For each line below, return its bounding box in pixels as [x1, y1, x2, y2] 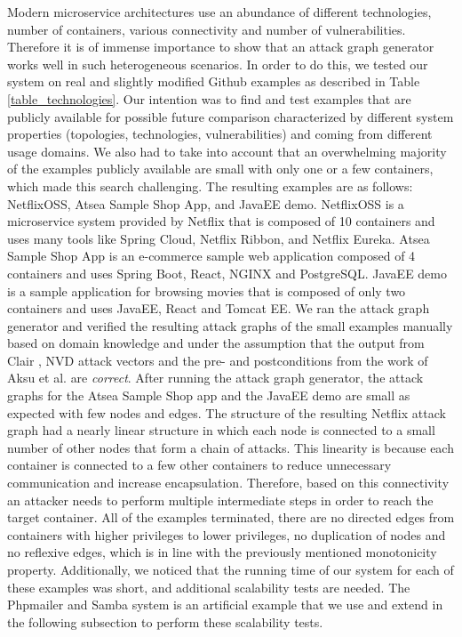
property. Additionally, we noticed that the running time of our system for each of [7, 560, 454, 578]
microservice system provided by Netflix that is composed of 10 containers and [7, 212, 435, 230]
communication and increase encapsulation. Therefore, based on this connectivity [7, 473, 450, 492]
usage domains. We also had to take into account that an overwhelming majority [7, 141, 447, 160]
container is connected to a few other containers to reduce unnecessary [7, 456, 392, 474]
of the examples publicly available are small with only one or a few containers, [7, 159, 434, 178]
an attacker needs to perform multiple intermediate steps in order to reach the [7, 490, 434, 509]
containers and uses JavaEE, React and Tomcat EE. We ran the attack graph [7, 299, 430, 318]
